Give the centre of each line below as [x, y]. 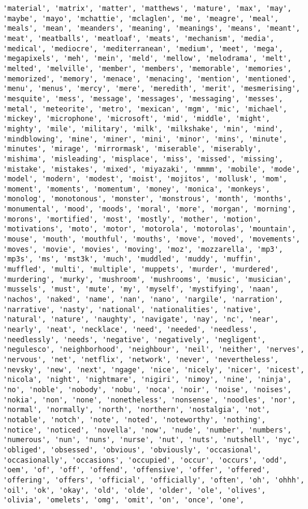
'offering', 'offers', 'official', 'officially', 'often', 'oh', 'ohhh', [154, 480]
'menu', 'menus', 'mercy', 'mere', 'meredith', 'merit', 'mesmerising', [152, 89]
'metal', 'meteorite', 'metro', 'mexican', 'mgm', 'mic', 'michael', [145, 109]
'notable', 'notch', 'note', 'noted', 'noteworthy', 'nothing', [134, 420]
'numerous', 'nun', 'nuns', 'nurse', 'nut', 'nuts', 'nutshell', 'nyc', [152, 440]
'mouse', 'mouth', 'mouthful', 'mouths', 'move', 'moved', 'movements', [152, 239]
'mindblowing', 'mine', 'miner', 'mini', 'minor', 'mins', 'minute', [145, 139]
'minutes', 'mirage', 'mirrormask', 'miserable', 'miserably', [132, 149]
